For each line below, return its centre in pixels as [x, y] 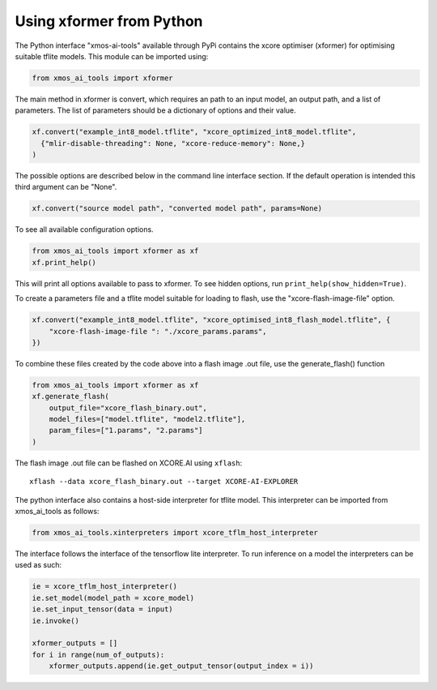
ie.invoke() [56, 621]
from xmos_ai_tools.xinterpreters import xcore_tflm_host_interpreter [175, 532]
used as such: [38, 565]
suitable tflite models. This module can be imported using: [112, 56]
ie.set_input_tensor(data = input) [102, 609]
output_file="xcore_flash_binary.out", [128, 408]
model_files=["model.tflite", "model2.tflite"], [147, 419]
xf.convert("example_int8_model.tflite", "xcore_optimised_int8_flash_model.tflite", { [211, 320]
